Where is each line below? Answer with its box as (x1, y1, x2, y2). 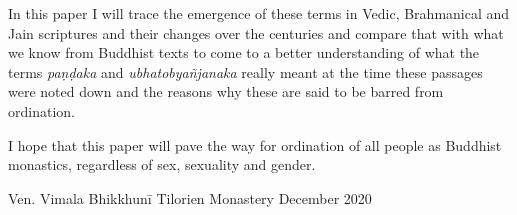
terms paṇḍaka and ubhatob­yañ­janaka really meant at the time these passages (8, 61, 483, 82)
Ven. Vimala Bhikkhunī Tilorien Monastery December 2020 (8, 187, 372, 208)
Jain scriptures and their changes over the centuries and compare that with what (8, 22, 504, 43)
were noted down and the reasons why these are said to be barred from (8, 81, 444, 102)
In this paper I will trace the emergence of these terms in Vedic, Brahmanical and (8, 3, 510, 23)
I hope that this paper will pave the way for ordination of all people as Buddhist (8, 134, 502, 155)
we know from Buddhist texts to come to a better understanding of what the (8, 42, 480, 63)
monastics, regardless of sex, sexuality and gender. (8, 154, 316, 175)
